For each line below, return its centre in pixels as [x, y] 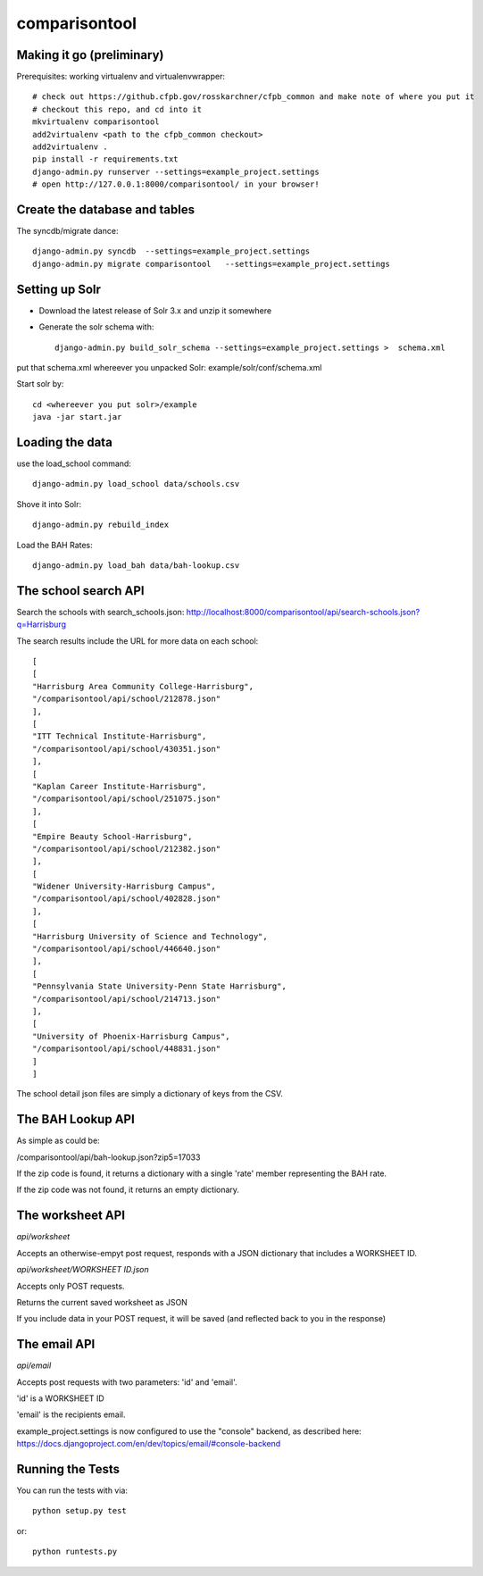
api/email [34, 1365]
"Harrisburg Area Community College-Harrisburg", [143, 686]
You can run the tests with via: [72, 1490]
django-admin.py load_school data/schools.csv [136, 484]
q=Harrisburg [42, 624]
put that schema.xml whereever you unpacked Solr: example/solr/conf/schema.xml [169, 367]
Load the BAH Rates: [54, 545]
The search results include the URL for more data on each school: [137, 641]
